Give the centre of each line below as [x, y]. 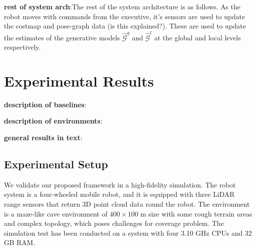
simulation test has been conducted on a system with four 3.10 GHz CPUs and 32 [128, 233]
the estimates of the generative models [62, 37]
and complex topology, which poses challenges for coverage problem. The [114, 223]
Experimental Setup [56, 164]
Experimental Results [79, 80]
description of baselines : [45, 104]
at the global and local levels [198, 37]
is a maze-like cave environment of [56, 213]
